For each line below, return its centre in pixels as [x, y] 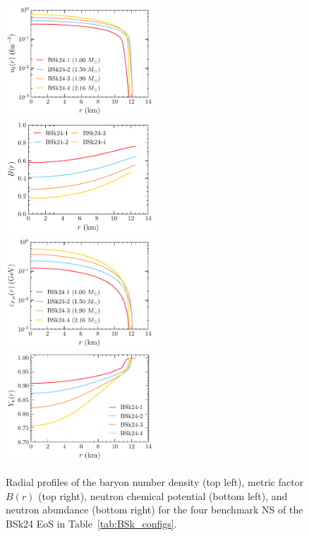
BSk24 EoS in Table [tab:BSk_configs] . [91, 523]
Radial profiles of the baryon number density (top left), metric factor [155, 482]
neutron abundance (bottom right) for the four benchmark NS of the [154, 510]
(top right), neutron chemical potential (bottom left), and [163, 495]
